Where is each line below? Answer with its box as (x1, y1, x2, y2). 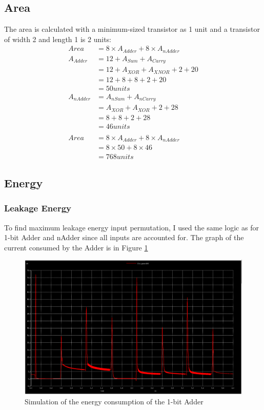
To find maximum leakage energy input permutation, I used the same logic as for (4, 222, 259, 232)
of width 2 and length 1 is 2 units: (4, 33, 112, 44)
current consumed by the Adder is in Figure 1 (4, 242, 148, 252)
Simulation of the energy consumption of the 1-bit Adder (25, 396, 204, 406)
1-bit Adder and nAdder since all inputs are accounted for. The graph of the (4, 232, 244, 243)
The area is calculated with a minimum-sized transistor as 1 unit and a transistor (4, 24, 260, 34)
